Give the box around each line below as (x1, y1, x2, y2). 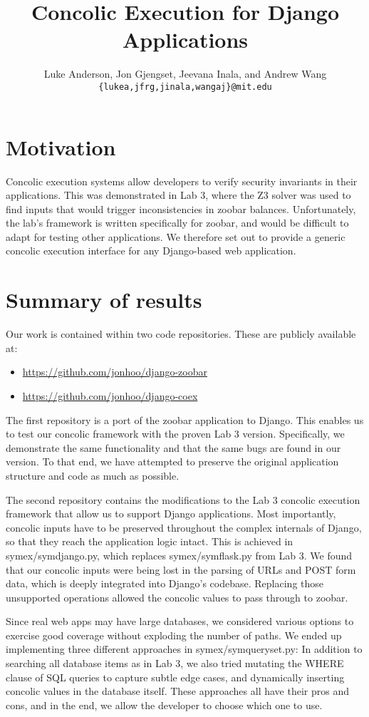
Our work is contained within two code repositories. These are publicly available (6, 326, 356, 341)
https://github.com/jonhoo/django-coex (22, 388, 198, 403)
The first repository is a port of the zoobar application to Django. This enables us (6, 412, 364, 427)
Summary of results (6, 285, 202, 314)
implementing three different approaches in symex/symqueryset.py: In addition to (6, 641, 363, 656)
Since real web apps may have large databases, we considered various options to (6, 614, 354, 629)
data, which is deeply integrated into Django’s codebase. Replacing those (6, 576, 324, 591)
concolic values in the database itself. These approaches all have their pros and (6, 684, 349, 698)
